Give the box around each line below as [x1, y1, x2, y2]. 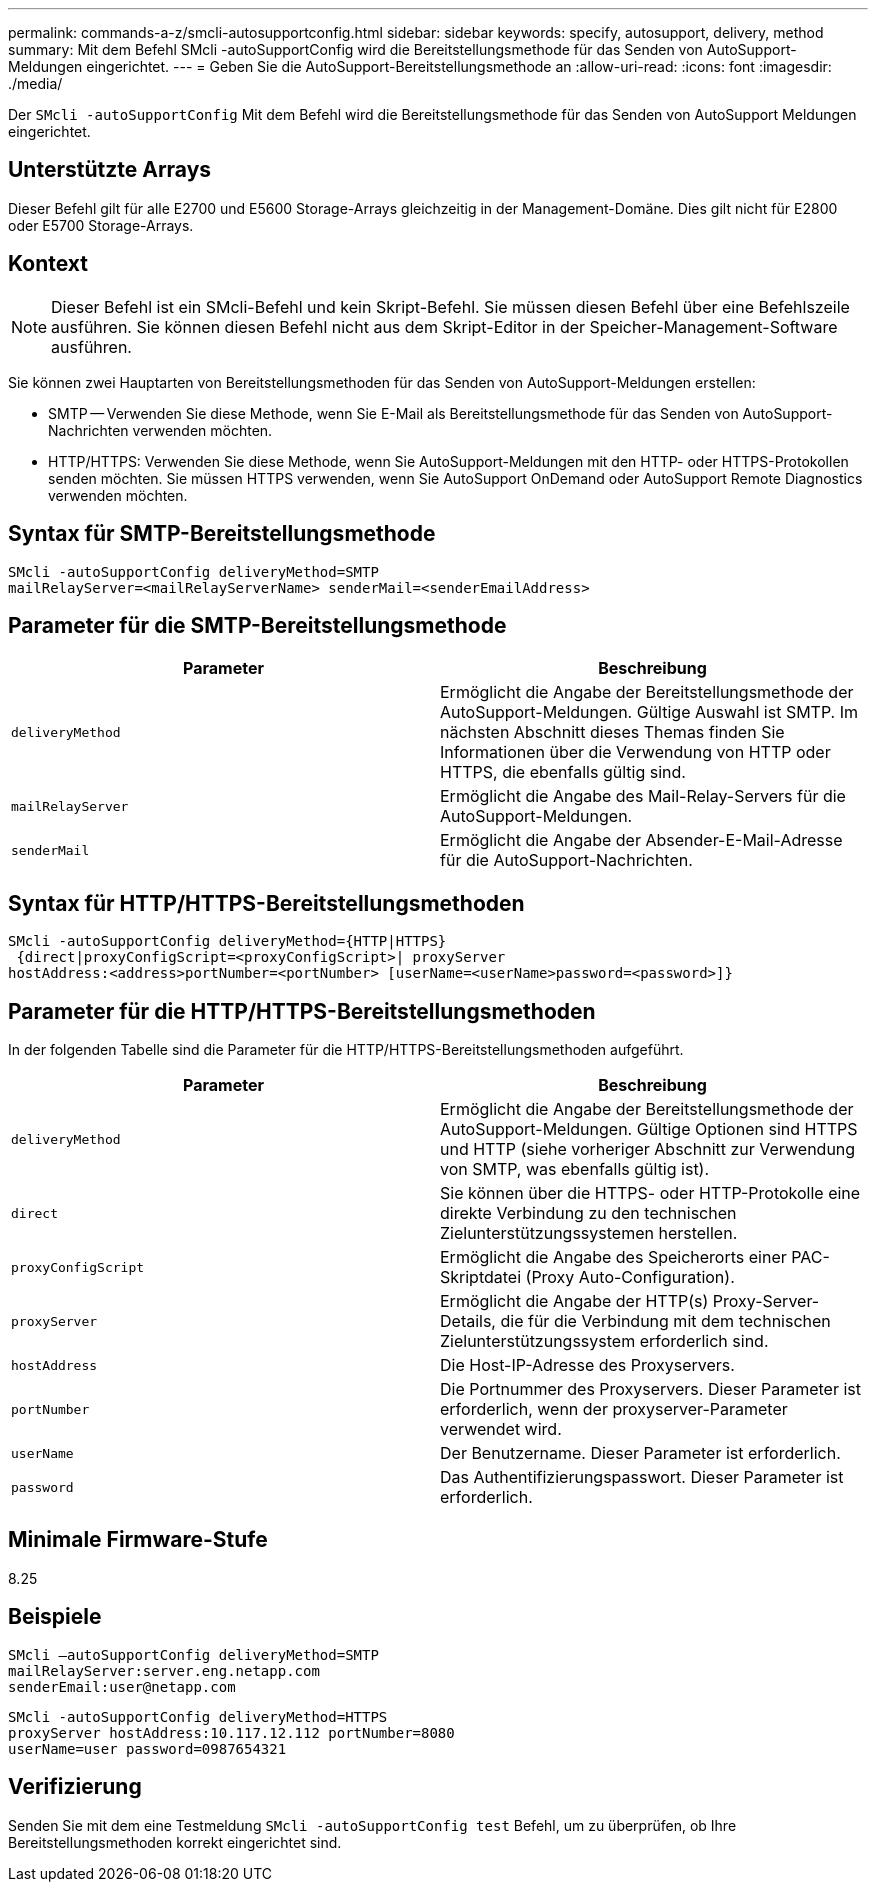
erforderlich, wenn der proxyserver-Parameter [440, 1399, 788, 1420]
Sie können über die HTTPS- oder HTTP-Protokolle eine [440, 1183, 861, 1204]
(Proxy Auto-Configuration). [525, 1267, 735, 1288]
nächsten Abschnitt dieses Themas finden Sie [440, 722, 785, 743]
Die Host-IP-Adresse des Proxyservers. [440, 1355, 735, 1376]
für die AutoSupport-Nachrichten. [440, 850, 693, 871]
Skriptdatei [440, 1267, 522, 1288]
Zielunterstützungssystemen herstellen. [440, 1223, 738, 1244]
